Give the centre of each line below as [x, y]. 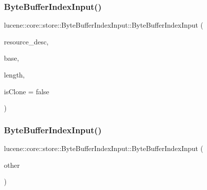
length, [15, 75]
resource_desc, [26, 41]
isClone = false [27, 91]
